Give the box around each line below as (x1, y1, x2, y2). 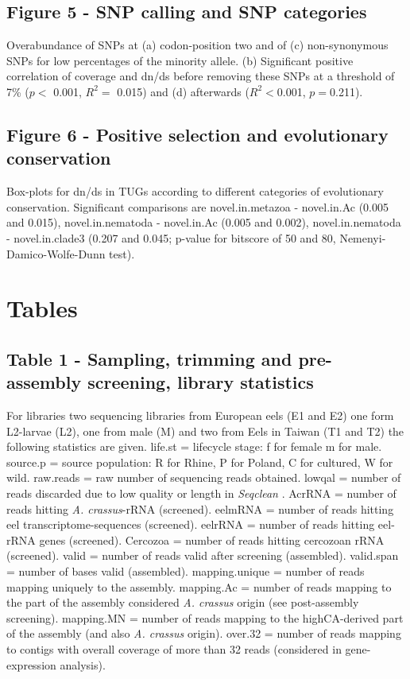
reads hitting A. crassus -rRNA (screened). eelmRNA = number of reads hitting (6, 500, 394, 517)
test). (109, 245, 135, 262)
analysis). (60, 656, 106, 673)
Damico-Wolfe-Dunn (6, 245, 106, 262)
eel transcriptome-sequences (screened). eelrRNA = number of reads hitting (6, 516, 375, 533)
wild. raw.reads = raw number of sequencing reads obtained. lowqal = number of (6, 469, 401, 486)
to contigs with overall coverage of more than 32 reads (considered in (6, 641, 342, 658)
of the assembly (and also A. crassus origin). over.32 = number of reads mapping (6, 625, 401, 642)
